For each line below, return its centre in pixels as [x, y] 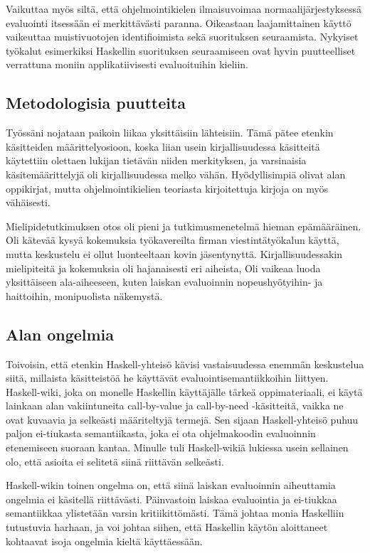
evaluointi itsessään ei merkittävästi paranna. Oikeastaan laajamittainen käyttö [179, 22]
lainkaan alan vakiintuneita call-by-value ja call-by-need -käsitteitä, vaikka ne [175, 406]
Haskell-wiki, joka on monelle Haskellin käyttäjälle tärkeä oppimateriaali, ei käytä [184, 391]
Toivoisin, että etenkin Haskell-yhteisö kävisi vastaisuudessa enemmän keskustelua [185, 364]
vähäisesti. [28, 202]
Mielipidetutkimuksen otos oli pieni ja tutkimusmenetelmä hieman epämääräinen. [184, 226]
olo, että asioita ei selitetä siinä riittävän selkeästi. [115, 461]
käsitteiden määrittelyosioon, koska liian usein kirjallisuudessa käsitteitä [163, 146]
